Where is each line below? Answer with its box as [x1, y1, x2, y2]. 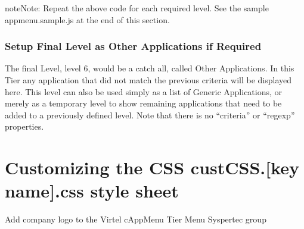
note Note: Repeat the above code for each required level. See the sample [5, 2, 269, 14]
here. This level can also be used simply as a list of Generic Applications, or [5, 85, 283, 98]
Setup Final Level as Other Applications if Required [5, 39, 262, 54]
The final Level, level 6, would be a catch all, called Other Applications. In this [5, 62, 294, 74]
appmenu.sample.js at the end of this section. [5, 13, 170, 26]
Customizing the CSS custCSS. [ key [5, 155, 300, 180]
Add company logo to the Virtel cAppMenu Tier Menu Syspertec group [5, 213, 266, 225]
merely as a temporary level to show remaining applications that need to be [5, 97, 282, 109]
